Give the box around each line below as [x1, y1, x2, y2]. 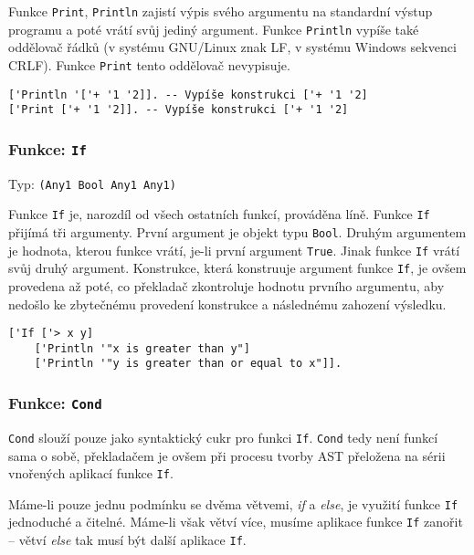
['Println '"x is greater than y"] [34, 341, 250, 355]
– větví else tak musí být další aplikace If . [8, 530, 247, 550]
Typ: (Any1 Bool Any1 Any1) [8, 173, 176, 193]
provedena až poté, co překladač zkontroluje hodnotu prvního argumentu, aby [8, 276, 445, 295]
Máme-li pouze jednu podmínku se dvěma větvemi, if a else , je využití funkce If [8, 494, 458, 513]
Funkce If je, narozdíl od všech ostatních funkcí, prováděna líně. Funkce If [8, 204, 430, 224]
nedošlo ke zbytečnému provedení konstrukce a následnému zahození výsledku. [8, 294, 447, 313]
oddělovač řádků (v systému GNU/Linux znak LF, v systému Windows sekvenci [8, 37, 457, 57]
